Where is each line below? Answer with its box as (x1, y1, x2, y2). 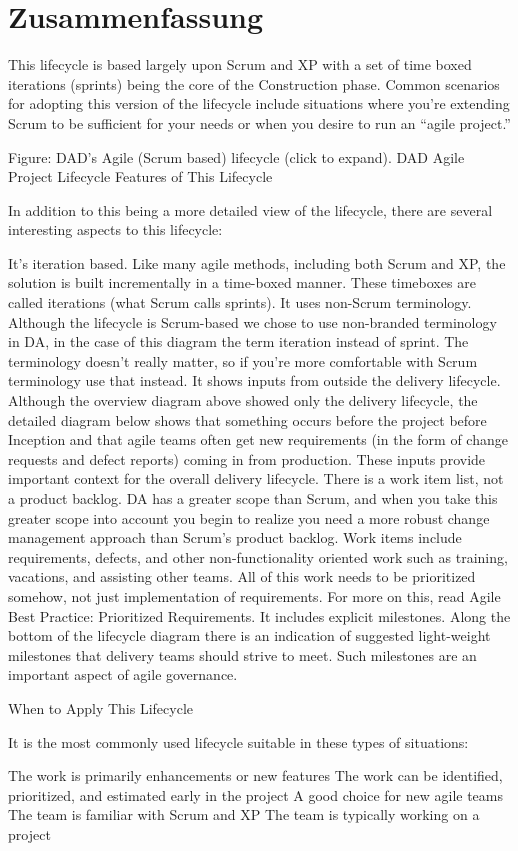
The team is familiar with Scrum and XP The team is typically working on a (8, 804, 480, 825)
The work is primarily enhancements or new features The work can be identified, (8, 765, 503, 786)
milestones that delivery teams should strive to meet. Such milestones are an (8, 644, 477, 665)
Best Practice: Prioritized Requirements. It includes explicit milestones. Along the (8, 605, 511, 626)
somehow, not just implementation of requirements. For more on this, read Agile (8, 585, 501, 606)
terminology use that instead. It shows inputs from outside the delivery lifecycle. (8, 370, 501, 391)
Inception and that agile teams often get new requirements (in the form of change (8, 429, 508, 450)
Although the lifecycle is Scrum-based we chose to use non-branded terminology (8, 311, 497, 332)
